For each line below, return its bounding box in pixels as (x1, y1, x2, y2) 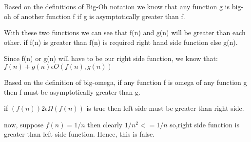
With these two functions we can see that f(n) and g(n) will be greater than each (4, 27, 246, 38)
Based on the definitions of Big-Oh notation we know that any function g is (4, 1, 230, 11)
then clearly (87, 119, 123, 129)
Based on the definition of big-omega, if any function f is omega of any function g (4, 77, 247, 87)
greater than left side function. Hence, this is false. (4, 129, 155, 139)
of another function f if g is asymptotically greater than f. (13, 11, 185, 21)
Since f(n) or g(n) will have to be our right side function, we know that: (4, 53, 218, 63)
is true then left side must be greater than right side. (86, 103, 244, 113)
